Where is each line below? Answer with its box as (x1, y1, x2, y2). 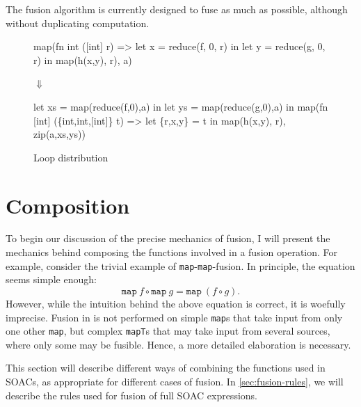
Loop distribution (33, 150, 109, 164)
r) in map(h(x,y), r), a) (33, 52, 132, 67)
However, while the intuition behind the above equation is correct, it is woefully (6, 296, 346, 310)
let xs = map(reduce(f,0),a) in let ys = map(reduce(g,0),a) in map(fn (33, 99, 328, 113)
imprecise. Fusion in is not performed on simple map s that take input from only (6, 310, 343, 324)
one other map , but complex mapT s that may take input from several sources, (6, 324, 330, 338)
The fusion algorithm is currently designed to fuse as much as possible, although (6, 2, 348, 16)
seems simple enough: (6, 272, 97, 287)
